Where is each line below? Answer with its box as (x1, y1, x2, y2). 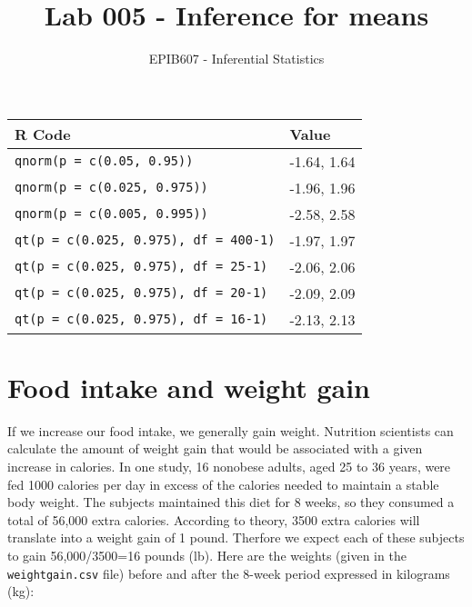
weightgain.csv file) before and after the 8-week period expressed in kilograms (7, 563, 450, 582)
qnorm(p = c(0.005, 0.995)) (15, 206, 208, 222)
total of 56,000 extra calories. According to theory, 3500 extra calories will (7, 510, 420, 529)
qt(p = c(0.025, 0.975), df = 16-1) (15, 312, 268, 327)
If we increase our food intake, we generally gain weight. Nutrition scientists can (7, 421, 454, 440)
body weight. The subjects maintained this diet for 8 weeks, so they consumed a (7, 493, 455, 512)
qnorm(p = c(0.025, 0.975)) (15, 180, 208, 195)
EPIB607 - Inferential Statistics (148, 49, 325, 68)
